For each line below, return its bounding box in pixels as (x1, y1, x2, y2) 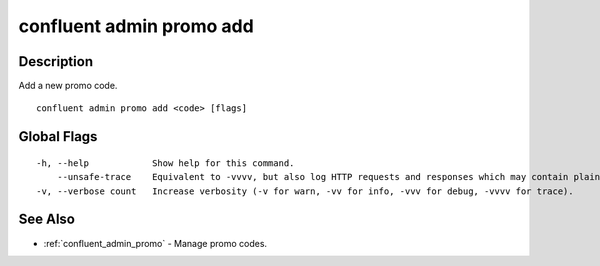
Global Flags (18, 128, 98, 145)
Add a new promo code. (18, 80, 118, 92)
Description (18, 53, 94, 70)
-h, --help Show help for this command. (36, 157, 295, 169)
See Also (18, 211, 75, 228)
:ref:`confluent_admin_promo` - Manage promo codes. (43, 237, 268, 249)
